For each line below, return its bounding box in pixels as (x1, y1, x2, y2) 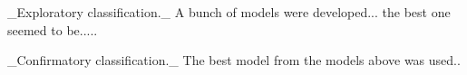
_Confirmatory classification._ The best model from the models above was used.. (7, 51, 461, 70)
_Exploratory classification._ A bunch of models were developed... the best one (7, 3, 451, 21)
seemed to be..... (7, 20, 98, 39)
